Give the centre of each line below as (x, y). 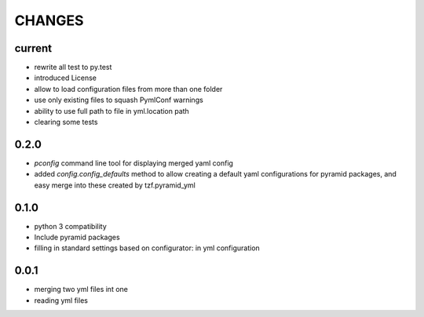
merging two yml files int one (81, 290)
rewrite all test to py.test (73, 67)
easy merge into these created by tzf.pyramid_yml (115, 185)
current (33, 48)
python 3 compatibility (71, 226)
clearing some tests (66, 122)
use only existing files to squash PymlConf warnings (119, 100)
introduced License (66, 78)
